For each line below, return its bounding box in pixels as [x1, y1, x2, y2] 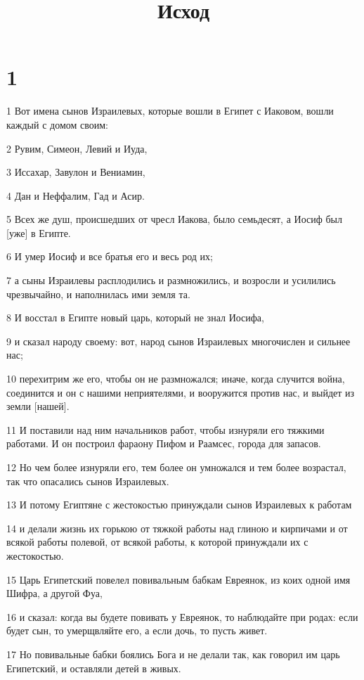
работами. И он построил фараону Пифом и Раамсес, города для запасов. [6, 436, 321, 451]
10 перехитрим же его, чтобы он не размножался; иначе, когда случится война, [6, 371, 345, 386]
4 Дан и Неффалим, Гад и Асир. [6, 188, 145, 203]
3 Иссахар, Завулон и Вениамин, [6, 165, 145, 179]
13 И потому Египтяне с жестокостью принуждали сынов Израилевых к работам [6, 497, 352, 512]
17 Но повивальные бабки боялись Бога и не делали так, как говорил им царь [6, 646, 340, 661]
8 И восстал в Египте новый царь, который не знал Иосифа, [6, 310, 264, 325]
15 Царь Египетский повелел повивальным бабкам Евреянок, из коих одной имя [6, 572, 351, 586]
